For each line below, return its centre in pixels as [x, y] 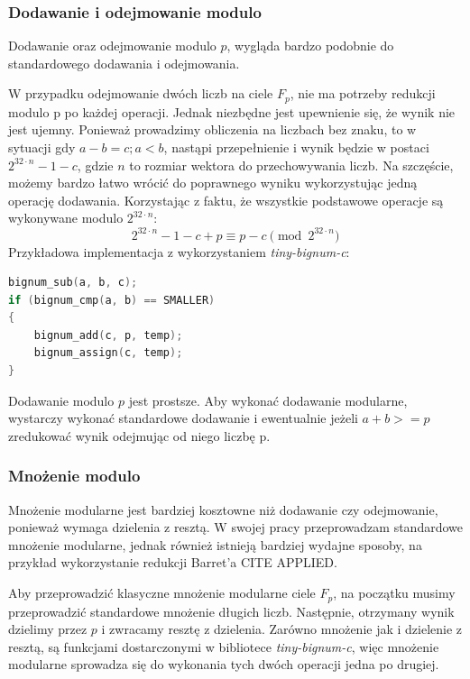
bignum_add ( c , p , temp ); [108, 335]
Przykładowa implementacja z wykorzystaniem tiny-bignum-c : [179, 251]
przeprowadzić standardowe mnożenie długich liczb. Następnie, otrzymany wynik [231, 611]
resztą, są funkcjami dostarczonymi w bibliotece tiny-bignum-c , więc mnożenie [224, 646]
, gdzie [95, 165]
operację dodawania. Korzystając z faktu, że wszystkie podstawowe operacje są [226, 200]
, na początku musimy [394, 593]
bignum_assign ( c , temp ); [108, 353]
